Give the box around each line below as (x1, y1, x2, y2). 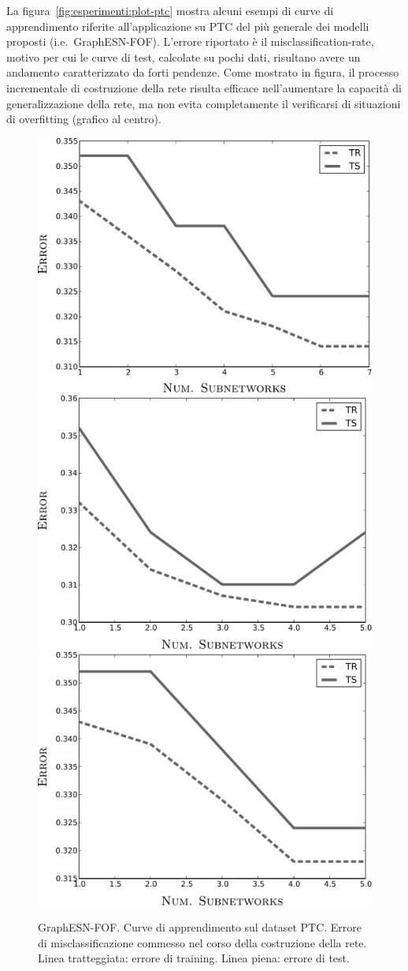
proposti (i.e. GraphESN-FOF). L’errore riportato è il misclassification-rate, (6, 33, 374, 50)
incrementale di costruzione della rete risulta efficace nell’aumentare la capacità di (6, 79, 402, 96)
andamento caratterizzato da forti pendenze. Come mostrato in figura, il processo (6, 64, 399, 81)
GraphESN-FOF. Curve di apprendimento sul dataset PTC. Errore (38, 919, 362, 935)
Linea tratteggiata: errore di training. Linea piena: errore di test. (38, 950, 350, 966)
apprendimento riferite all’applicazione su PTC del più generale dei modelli (6, 17, 369, 34)
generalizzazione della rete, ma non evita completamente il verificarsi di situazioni (6, 95, 401, 111)
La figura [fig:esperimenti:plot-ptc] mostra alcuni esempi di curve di (6, 2, 334, 18)
